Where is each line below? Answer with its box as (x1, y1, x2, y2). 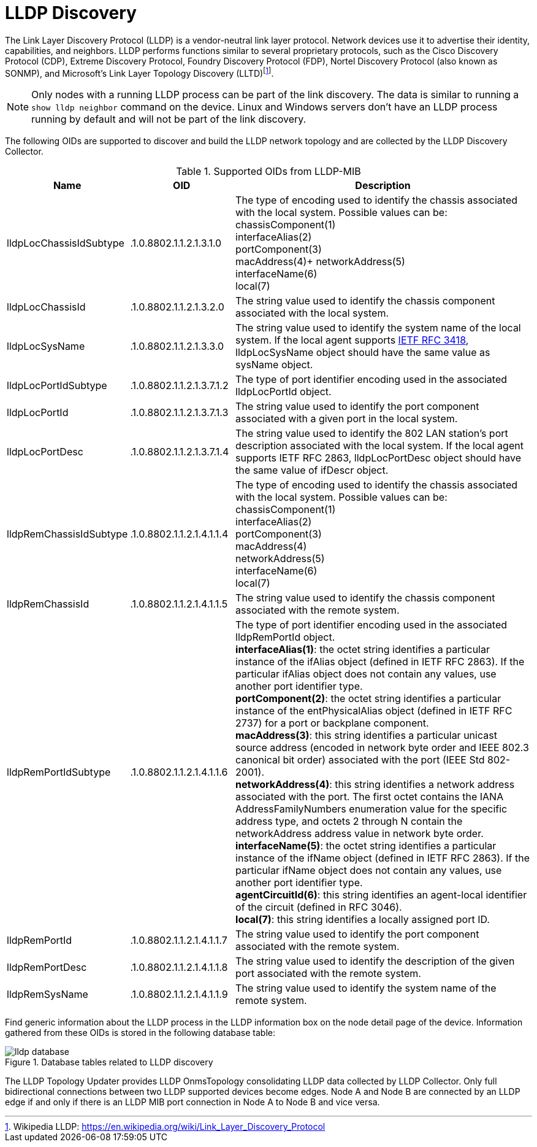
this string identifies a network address (335, 778, 515, 791)
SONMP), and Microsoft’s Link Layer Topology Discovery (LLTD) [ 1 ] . (5, 66, 274, 79)
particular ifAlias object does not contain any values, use (235, 668, 497, 681)
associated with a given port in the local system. (235, 412, 458, 425)
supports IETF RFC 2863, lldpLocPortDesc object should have (235, 452, 521, 465)
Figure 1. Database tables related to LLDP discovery (5, 1057, 213, 1068)
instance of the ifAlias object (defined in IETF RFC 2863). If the (235, 655, 525, 668)
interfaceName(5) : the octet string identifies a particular (235, 840, 497, 852)
